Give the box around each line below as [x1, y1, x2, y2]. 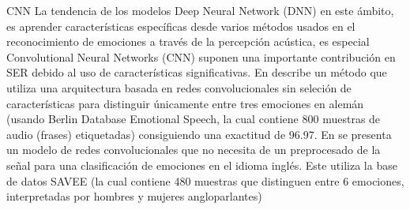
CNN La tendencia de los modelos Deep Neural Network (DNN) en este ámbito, [6, 2, 394, 18]
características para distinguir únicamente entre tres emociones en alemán [6, 95, 364, 111]
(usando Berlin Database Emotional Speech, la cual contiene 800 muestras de [6, 111, 381, 127]
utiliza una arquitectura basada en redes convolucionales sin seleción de [6, 79, 352, 96]
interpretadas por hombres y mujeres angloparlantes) [6, 188, 262, 204]
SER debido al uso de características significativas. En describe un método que [6, 64, 387, 81]
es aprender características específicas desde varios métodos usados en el [6, 17, 355, 34]
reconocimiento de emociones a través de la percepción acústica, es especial [6, 33, 370, 50]
